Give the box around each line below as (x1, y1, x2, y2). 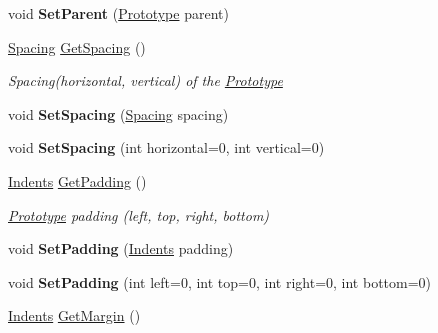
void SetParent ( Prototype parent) (8, 3, 229, 23)
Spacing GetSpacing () (8, 36, 146, 57)
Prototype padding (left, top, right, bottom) (8, 204, 270, 225)
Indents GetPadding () (8, 170, 147, 191)
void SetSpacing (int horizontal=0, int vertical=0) (8, 137, 325, 158)
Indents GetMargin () (8, 305, 141, 326)
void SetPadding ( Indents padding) (8, 238, 234, 259)
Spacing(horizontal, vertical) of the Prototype (8, 70, 283, 91)
